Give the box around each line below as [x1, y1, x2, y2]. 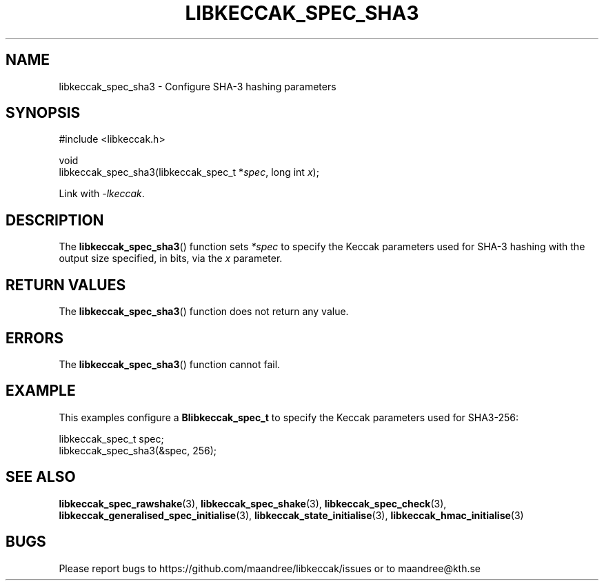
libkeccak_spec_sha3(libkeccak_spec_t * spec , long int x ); [59, 166, 319, 179]
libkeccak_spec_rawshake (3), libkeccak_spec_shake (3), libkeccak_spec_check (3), [59, 497, 447, 509]
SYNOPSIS [6, 104, 81, 122]
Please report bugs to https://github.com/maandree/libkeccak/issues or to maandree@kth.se [59, 562, 481, 574]
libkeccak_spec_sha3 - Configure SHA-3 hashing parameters [59, 80, 336, 92]
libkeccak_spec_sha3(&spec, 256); [59, 444, 217, 456]
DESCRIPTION [6, 211, 104, 229]
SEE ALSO [6, 468, 76, 486]
